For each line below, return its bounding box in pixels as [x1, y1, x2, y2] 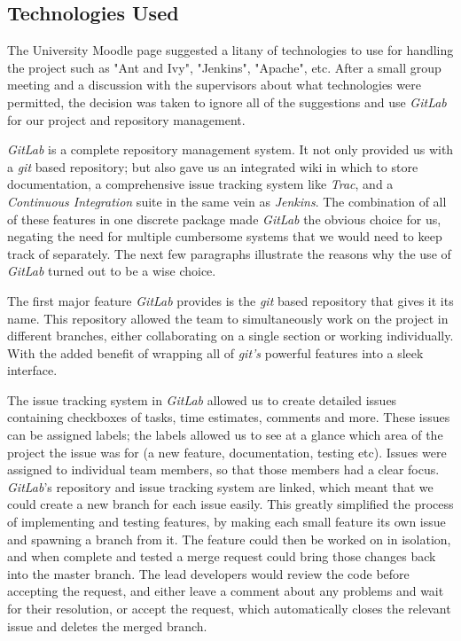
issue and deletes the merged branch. [7, 616, 207, 635]
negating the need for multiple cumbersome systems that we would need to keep [7, 227, 442, 246]
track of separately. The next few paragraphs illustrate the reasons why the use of [7, 244, 451, 262]
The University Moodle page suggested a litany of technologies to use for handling [7, 41, 454, 59]
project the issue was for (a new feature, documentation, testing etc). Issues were [7, 442, 447, 461]
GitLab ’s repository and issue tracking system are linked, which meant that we [7, 477, 434, 496]
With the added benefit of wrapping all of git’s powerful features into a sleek [7, 343, 424, 362]
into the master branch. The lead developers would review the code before [7, 564, 410, 582]
